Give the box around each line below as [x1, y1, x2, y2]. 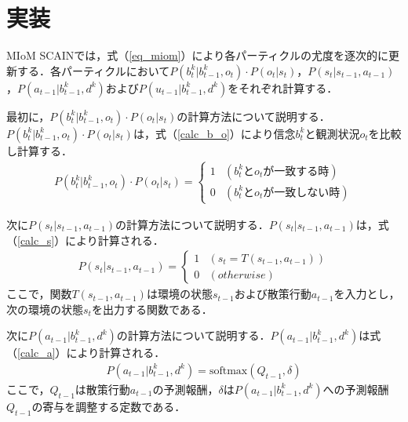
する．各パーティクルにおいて [16, 62, 170, 78]
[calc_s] [17, 231, 55, 248]
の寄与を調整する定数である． [31, 398, 186, 414]
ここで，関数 [6, 286, 72, 302]
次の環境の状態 [6, 300, 83, 317]
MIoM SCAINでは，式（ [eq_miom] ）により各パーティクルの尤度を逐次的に [6, 47, 388, 64]
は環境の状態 [146, 286, 213, 302]
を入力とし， [333, 286, 400, 302]
